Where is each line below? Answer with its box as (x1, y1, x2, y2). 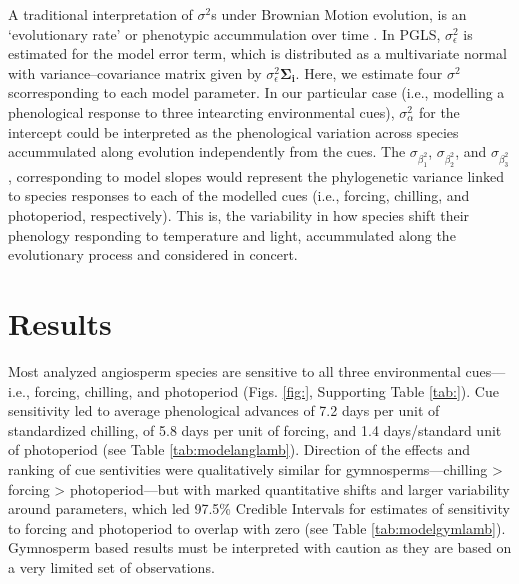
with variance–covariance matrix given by (8, 62, 262, 83)
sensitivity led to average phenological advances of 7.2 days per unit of (8, 400, 440, 421)
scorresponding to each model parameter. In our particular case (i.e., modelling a (8, 82, 505, 103)
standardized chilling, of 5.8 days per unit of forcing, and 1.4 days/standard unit (8, 419, 502, 440)
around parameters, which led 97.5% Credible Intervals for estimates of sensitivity (8, 498, 510, 519)
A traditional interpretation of (8, 4, 193, 24)
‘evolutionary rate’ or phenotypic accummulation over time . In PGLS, (8, 23, 441, 44)
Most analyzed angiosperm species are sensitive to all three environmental (8, 360, 461, 381)
